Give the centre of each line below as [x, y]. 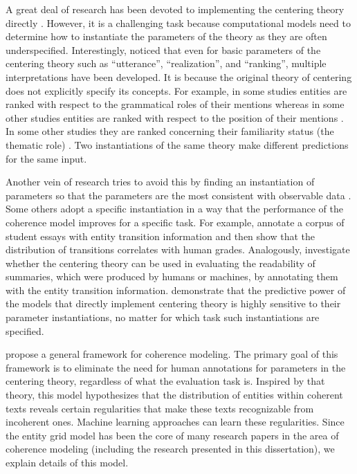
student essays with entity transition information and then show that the [161, 236]
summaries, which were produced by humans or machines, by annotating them [172, 276]
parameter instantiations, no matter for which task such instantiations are [163, 317]
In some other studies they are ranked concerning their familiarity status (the [170, 131]
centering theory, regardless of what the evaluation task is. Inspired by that [165, 381]
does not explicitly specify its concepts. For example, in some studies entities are [176, 90]
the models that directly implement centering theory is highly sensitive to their [173, 303]
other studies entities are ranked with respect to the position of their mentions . [175, 117]
